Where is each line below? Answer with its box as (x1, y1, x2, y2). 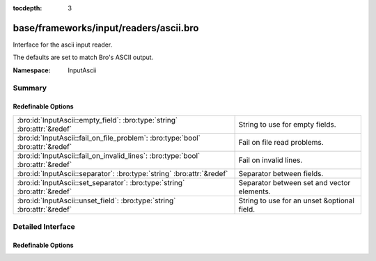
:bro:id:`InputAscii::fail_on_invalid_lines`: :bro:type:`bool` (17, 150, 201, 160)
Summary (13, 84, 47, 93)
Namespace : (13, 66, 52, 74)
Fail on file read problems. (238, 137, 324, 147)
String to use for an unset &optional (238, 196, 355, 205)
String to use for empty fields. (238, 119, 337, 129)
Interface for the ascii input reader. (13, 40, 113, 49)
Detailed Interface (13, 222, 76, 232)
